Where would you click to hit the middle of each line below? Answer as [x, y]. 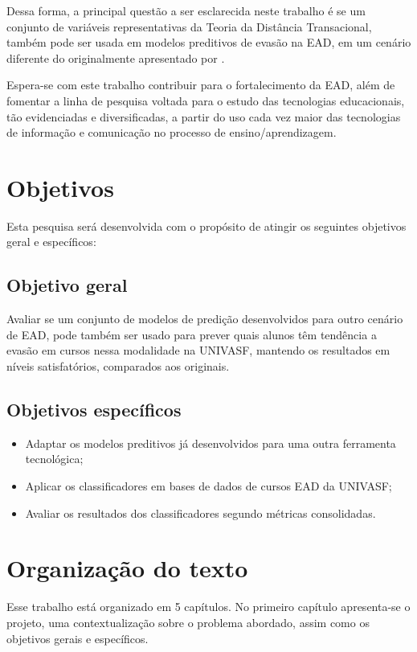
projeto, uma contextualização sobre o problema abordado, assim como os [188, 622]
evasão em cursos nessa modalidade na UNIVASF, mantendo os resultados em [198, 350]
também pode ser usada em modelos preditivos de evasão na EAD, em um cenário [209, 42]
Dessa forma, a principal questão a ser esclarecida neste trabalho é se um [186, 10]
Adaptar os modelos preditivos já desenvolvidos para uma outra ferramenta [211, 443]
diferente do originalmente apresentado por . [116, 57]
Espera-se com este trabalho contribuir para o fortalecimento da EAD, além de [201, 85]
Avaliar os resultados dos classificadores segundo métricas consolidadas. [200, 513]
